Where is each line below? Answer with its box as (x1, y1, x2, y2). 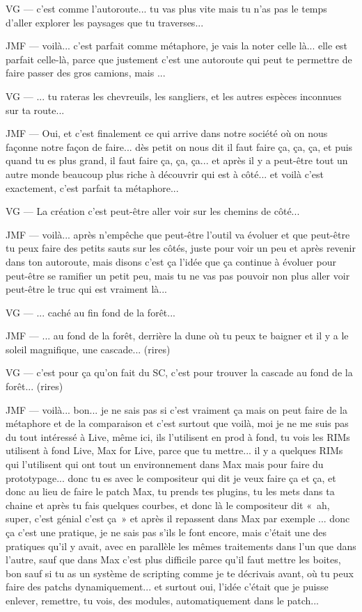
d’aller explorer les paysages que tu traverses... (6, 15, 204, 29)
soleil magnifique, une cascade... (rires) (6, 341, 171, 356)
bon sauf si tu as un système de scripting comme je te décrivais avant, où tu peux (6, 565, 354, 580)
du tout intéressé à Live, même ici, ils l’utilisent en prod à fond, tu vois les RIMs (6, 429, 350, 444)
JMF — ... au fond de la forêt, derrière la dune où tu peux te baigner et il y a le (6, 328, 349, 343)
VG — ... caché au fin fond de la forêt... (6, 305, 175, 319)
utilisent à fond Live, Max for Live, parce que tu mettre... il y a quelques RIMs (6, 443, 343, 458)
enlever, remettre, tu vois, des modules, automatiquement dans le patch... (6, 593, 319, 607)
